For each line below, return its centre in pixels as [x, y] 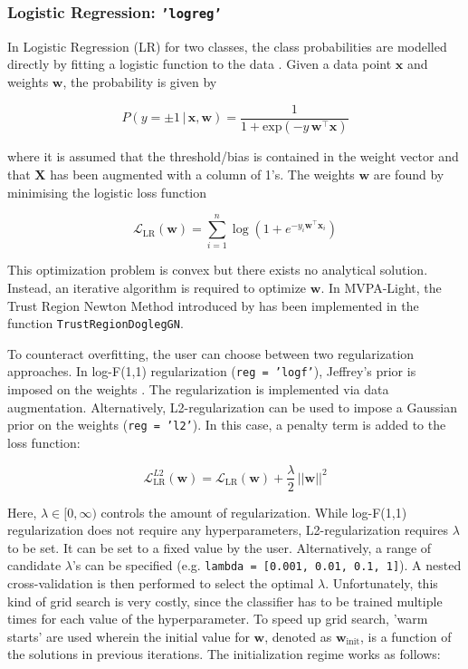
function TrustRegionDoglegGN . [96, 323]
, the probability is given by [140, 81]
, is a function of [406, 636]
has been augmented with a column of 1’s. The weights [202, 175]
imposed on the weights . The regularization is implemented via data [198, 389]
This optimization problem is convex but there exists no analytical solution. [218, 270]
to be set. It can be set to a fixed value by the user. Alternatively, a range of [220, 547]
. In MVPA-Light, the [381, 287]
